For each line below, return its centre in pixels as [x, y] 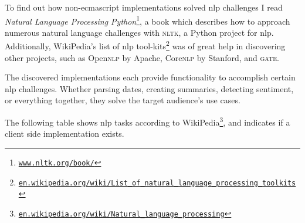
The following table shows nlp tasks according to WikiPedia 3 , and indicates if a [148, 121]
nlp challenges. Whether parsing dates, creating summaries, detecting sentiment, [149, 88]
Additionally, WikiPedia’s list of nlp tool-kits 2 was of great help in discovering [145, 45]
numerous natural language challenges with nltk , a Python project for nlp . [139, 32]
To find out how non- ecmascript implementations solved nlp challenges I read [144, 7]
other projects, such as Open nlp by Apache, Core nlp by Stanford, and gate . [142, 57]
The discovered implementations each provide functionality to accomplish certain [150, 77]
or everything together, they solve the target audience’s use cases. [123, 100]
